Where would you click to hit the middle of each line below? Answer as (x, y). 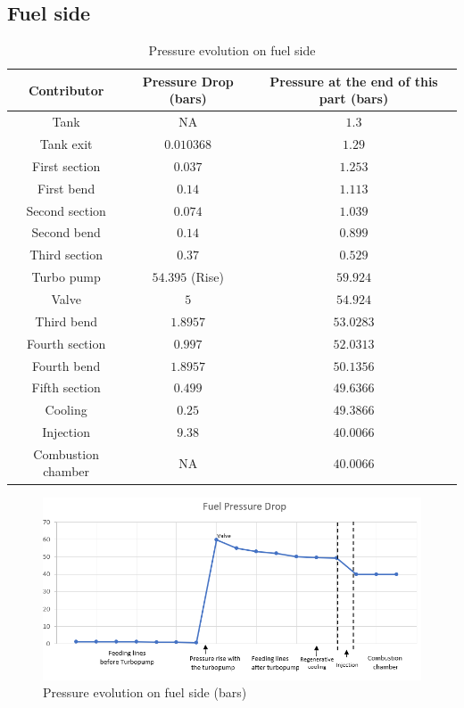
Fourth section (66, 343)
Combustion (66, 453)
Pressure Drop (188, 81)
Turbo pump (66, 277)
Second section (66, 210)
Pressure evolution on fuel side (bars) (145, 692)
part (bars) (354, 99)
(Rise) (207, 277)
